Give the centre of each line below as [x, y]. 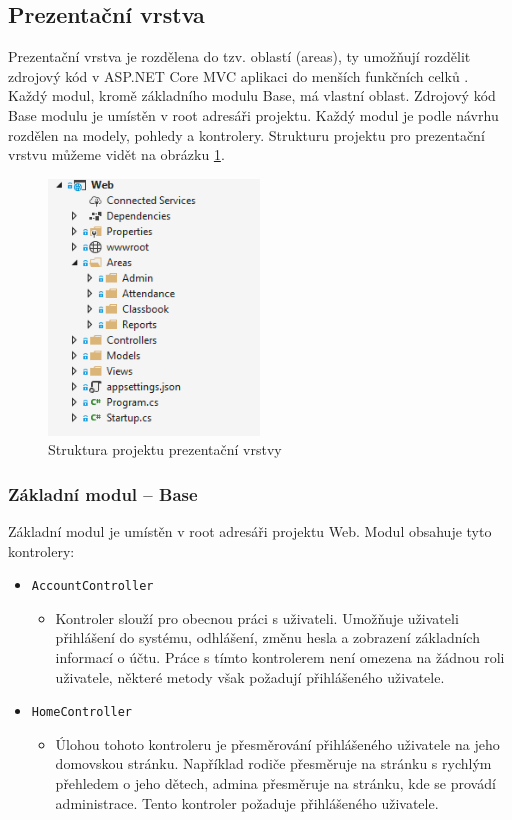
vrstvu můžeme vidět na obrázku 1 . [116, 154]
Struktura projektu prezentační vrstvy [165, 449]
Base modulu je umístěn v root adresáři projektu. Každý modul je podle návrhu [253, 114]
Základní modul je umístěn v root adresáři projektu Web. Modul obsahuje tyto [250, 530]
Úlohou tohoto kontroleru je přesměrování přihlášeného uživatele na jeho [277, 743]
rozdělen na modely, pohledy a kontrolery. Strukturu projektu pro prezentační [246, 134]
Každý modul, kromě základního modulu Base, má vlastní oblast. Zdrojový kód [252, 95]
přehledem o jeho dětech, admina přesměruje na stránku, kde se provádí [275, 783]
